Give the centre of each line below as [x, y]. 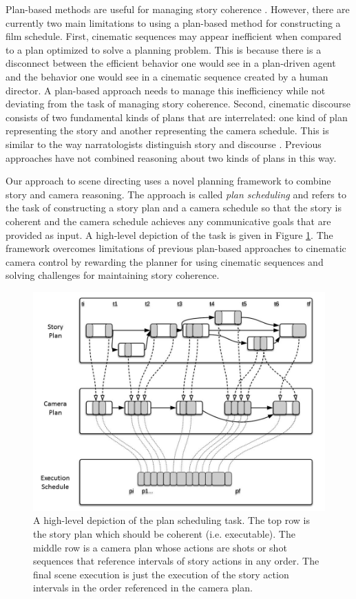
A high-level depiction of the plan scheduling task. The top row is [171, 520]
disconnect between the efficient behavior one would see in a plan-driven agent [171, 63]
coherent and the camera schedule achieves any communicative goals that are [168, 221]
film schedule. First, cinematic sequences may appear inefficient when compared [174, 36]
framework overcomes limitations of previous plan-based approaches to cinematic [176, 248]
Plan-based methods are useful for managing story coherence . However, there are [178, 9]
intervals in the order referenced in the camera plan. [143, 588]
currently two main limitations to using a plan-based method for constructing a [173, 22]
